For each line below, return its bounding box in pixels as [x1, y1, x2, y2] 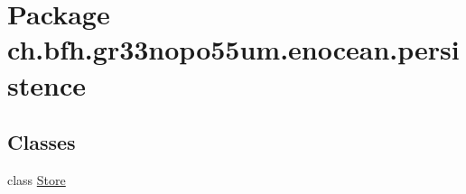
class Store [7, 170, 66, 189]
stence [7, 66, 86, 103]
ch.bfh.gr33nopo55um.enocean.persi [7, 31, 460, 68]
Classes [7, 128, 76, 156]
